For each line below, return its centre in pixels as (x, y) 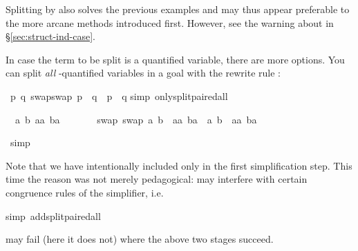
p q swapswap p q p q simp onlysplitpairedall (119, 96)
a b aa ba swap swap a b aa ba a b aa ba (136, 119)
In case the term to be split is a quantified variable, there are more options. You (175, 59)
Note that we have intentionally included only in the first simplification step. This (179, 165)
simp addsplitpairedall (53, 215)
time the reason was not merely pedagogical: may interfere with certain (157, 179)
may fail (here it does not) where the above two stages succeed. (140, 239)
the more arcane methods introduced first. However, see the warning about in (170, 22)
